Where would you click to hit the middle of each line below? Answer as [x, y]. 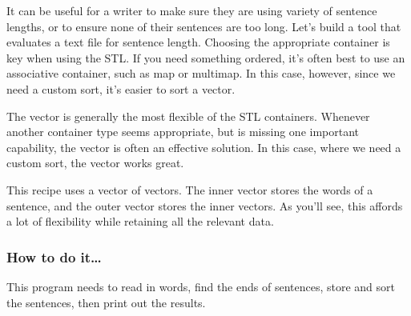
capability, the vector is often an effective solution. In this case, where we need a [204, 147]
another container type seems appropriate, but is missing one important [183, 132]
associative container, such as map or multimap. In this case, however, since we [201, 73]
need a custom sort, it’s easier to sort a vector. [121, 88]
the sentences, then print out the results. [106, 302]
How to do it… [54, 256]
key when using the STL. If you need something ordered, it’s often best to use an [206, 57]
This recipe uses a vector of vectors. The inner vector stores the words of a [190, 189]
